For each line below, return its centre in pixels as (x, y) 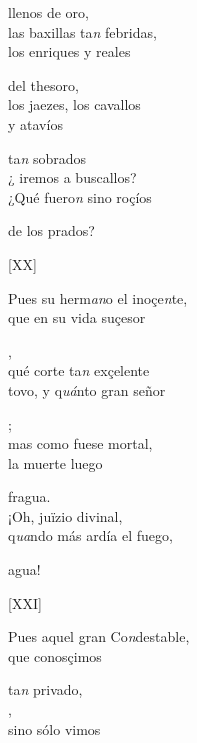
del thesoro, (43, 84)
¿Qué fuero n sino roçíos (80, 196)
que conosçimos (55, 655)
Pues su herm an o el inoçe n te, (98, 297)
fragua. (29, 496)
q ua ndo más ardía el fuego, (90, 535)
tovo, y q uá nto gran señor (87, 389)
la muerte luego (55, 462)
